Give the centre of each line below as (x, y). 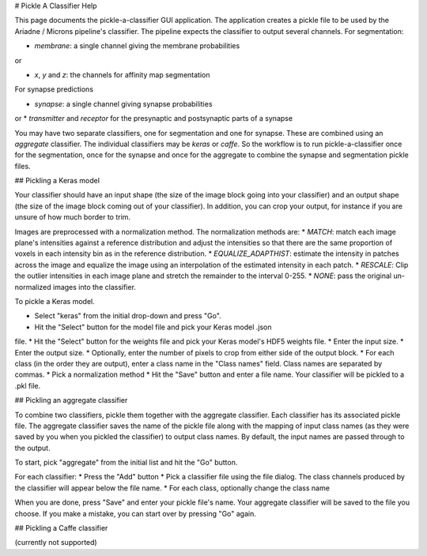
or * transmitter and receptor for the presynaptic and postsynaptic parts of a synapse (153, 118)
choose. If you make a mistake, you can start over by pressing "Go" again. (135, 513)
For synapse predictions (54, 89)
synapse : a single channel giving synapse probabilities (123, 103)
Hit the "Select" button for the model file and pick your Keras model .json (153, 327)
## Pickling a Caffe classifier (61, 528)
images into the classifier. (94, 287)
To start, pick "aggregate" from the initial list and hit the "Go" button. (126, 463)
